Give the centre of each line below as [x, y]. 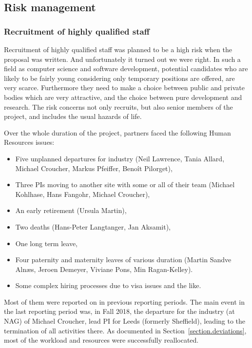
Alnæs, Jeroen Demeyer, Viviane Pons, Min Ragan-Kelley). [104, 269]
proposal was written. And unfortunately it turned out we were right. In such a [122, 59]
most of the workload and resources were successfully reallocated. [101, 340]
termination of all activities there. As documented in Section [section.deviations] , [125, 330]
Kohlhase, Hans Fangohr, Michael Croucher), [83, 194]
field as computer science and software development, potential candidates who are [126, 68]
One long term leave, [46, 243]
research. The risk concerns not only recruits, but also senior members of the [118, 106]
